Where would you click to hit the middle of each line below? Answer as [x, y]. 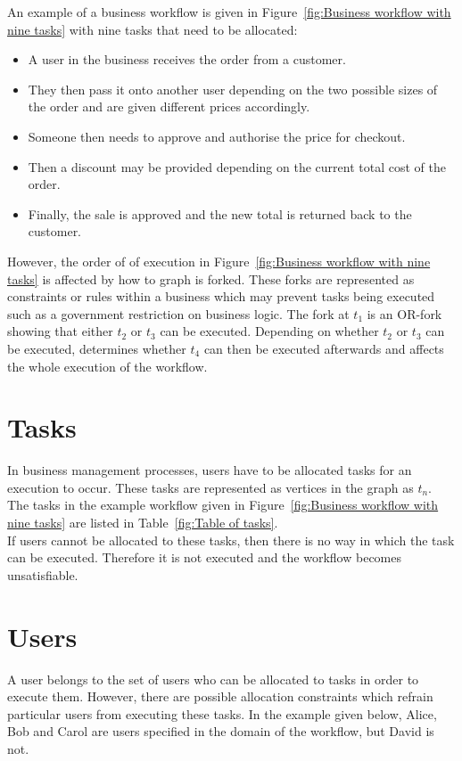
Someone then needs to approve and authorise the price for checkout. [217, 136]
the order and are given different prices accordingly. [169, 106]
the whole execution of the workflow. [107, 366]
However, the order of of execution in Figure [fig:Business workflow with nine [219, 261]
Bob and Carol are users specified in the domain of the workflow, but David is [221, 731]
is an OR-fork [404, 313]
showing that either [60, 331]
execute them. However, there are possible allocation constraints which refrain [220, 696]
